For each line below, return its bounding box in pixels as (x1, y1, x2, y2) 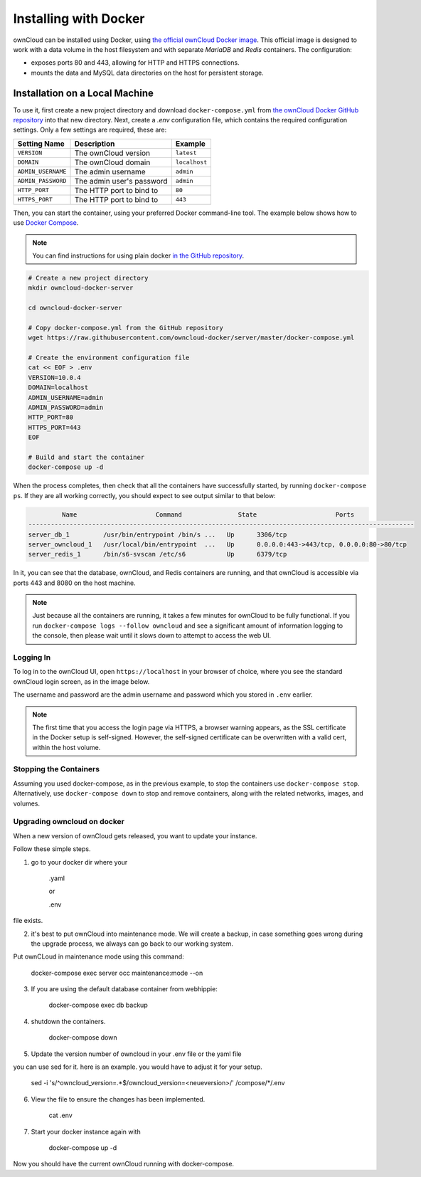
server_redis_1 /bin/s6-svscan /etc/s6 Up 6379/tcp (28, 550, 287, 559)
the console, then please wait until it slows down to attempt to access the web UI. (32, 631, 272, 640)
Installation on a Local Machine (13, 87, 154, 99)
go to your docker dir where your (31, 857, 128, 866)
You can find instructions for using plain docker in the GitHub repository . (32, 251, 245, 260)
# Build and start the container (28, 453, 145, 461)
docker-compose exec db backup (48, 1001, 149, 1010)
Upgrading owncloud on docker (13, 817, 124, 827)
